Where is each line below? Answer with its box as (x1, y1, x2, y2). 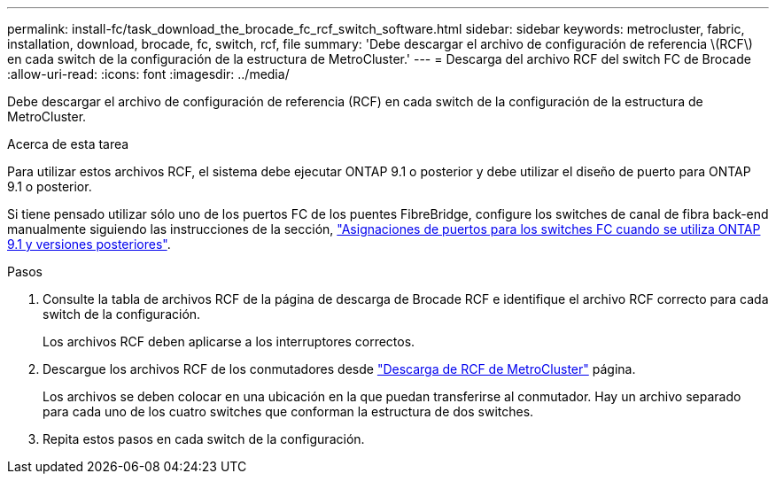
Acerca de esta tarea (7, 136, 129, 151)
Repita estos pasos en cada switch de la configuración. (43, 431, 365, 446)
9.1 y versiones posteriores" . (7, 237, 171, 252)
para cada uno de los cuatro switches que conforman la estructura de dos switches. (43, 404, 534, 419)
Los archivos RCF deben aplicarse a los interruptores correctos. (43, 334, 415, 349)
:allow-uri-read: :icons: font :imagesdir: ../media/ (7, 66, 290, 81)
